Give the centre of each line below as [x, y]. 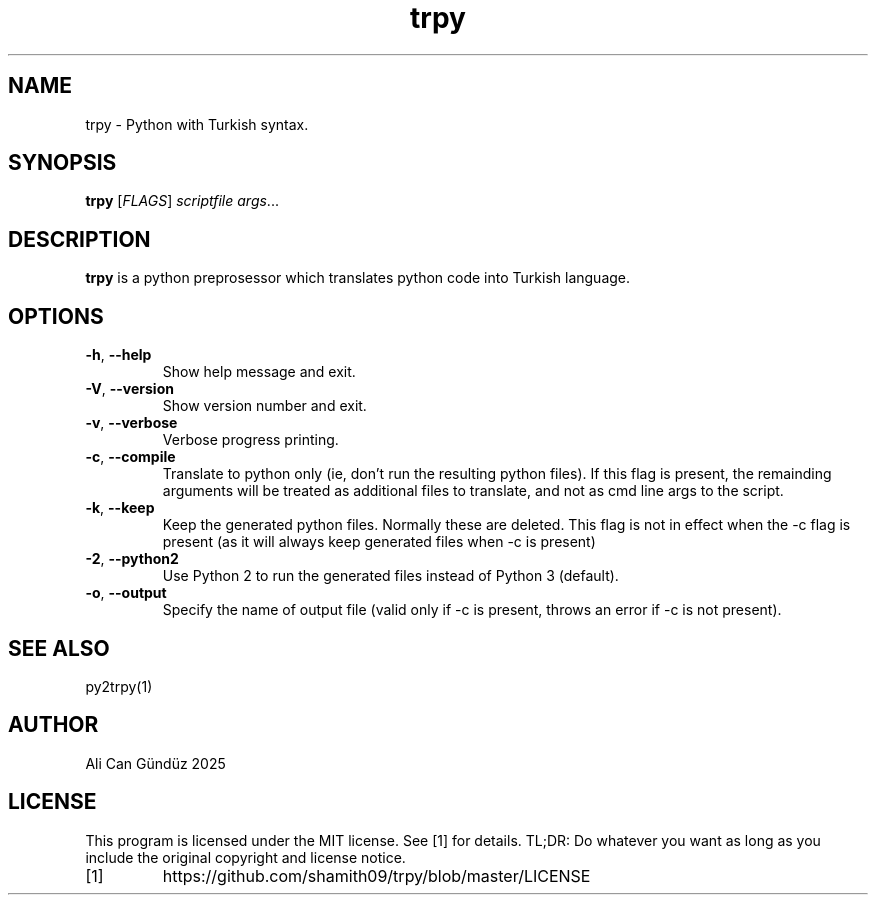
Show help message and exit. [259, 372]
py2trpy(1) [119, 686]
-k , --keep [120, 508]
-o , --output [126, 593]
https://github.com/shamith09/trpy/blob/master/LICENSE [376, 875]
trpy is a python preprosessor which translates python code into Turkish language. [358, 278]
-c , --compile [130, 457]
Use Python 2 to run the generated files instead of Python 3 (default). [390, 576]
